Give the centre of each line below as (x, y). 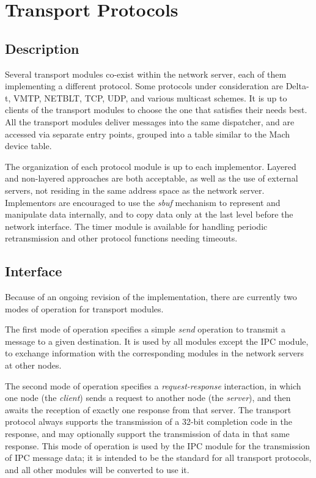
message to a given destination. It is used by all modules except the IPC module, (157, 341)
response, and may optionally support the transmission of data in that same (147, 434)
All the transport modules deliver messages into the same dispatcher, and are (150, 121)
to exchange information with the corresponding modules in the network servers (154, 353)
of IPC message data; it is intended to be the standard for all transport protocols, (158, 458)
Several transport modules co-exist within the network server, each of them (146, 74)
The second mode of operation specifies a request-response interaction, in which (153, 385)
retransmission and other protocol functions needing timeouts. (121, 238)
